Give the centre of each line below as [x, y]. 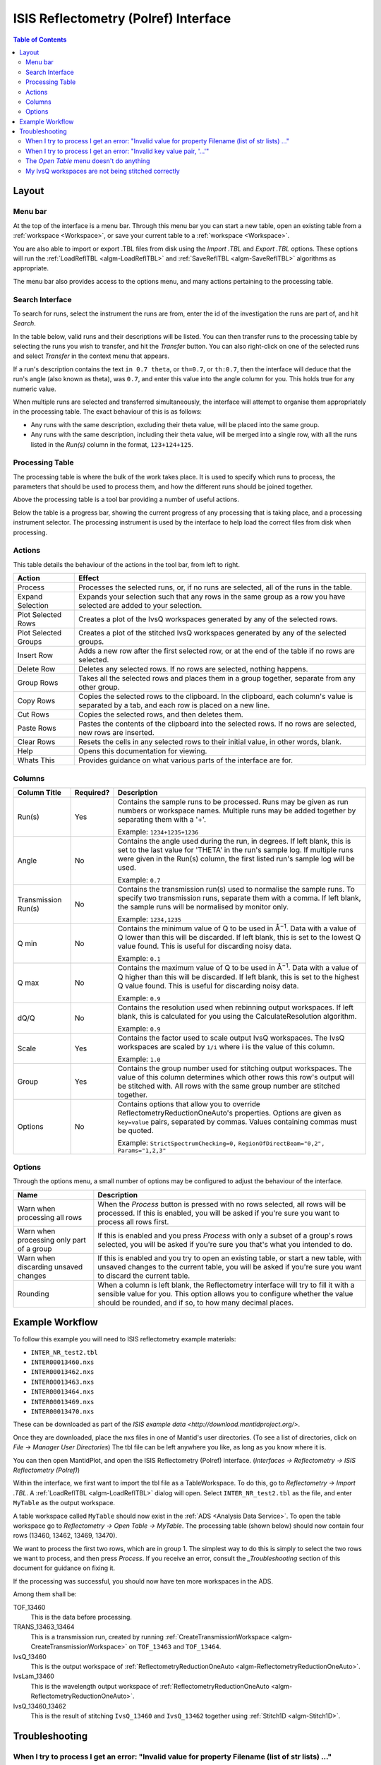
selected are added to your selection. [140, 606]
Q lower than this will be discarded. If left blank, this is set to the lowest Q [239, 938]
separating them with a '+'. [162, 819]
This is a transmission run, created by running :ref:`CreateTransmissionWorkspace [150, 1637]
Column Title [39, 792]
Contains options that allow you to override [189, 1103]
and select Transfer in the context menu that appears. [91, 356]
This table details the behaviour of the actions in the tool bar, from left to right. [126, 564]
